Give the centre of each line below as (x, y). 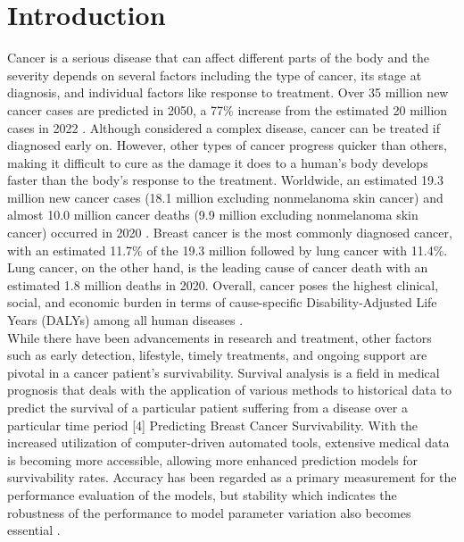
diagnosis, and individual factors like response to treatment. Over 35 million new (228, 92)
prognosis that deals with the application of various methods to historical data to (229, 390)
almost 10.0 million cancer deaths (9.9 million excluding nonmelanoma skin (213, 215)
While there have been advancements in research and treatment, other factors (220, 337)
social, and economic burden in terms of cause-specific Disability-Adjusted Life (222, 302)
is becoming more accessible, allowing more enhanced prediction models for (213, 459)
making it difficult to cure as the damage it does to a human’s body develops (218, 162)
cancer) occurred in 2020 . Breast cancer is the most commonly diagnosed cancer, (230, 233)
